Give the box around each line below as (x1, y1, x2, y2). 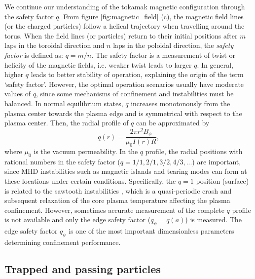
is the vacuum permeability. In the (34, 146, 138, 157)
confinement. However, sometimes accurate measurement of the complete (4, 204, 224, 215)
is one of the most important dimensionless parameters (69, 226, 234, 236)
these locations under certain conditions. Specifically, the (4, 176, 176, 186)
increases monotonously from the (131, 98, 230, 108)
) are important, (192, 156, 241, 166)
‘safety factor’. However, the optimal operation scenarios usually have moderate (4, 79, 244, 89)
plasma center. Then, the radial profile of (4, 118, 129, 128)
